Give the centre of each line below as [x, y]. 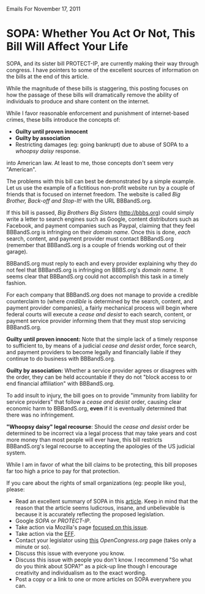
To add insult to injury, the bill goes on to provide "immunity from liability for [102, 395]
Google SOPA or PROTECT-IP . [53, 521]
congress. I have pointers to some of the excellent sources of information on [102, 70]
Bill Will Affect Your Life [67, 47]
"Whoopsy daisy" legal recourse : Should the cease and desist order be [98, 426]
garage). [17, 251]
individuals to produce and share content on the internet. [78, 101]
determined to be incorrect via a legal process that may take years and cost [102, 433]
